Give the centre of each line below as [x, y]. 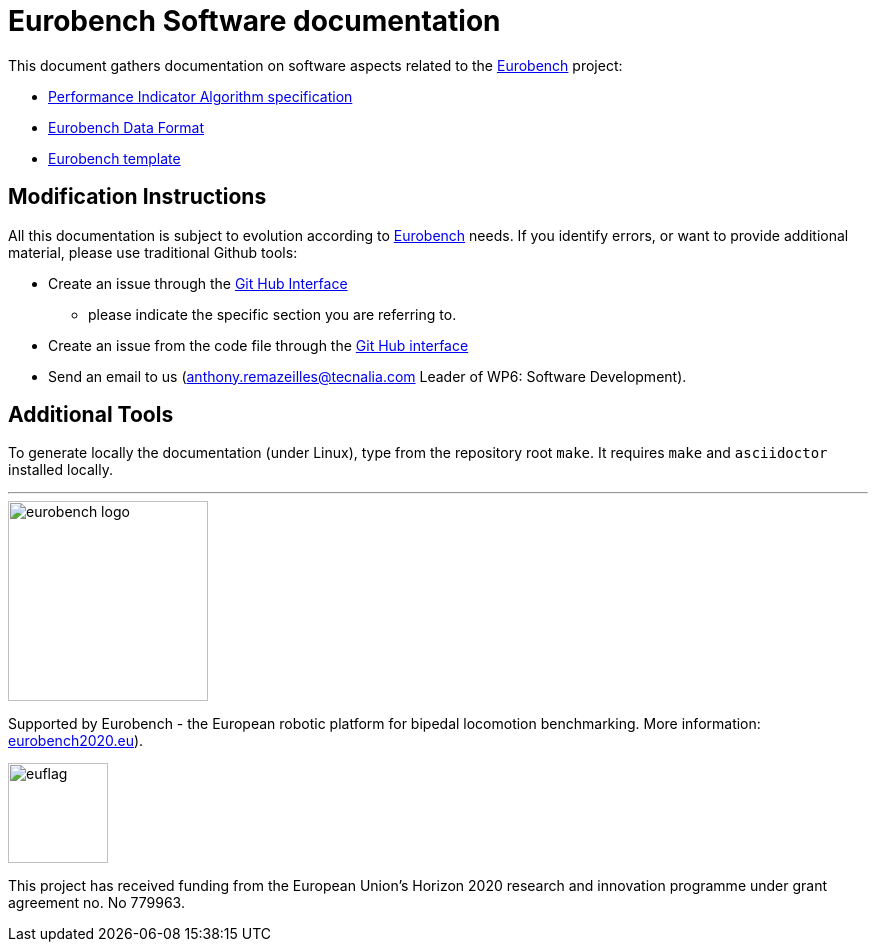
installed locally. [60, 470]
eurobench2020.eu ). [76, 741]
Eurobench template [114, 158]
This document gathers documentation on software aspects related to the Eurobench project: [315, 65]
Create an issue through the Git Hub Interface [198, 283]
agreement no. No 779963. [96, 903]
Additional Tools [91, 415]
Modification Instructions [137, 197]
